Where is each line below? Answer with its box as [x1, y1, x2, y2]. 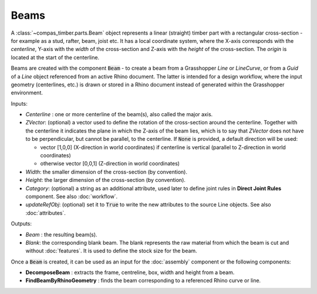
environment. [11, 89, 43, 96]
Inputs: [11, 100, 28, 107]
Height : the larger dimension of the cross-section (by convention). [25, 177, 186, 184]
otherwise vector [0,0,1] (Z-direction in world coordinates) [40, 160, 180, 167]
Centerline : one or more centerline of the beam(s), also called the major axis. [25, 111, 213, 118]
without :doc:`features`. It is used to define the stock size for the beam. [25, 247, 197, 255]
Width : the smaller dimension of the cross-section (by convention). [25, 168, 188, 175]
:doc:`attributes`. [25, 209, 66, 217]
